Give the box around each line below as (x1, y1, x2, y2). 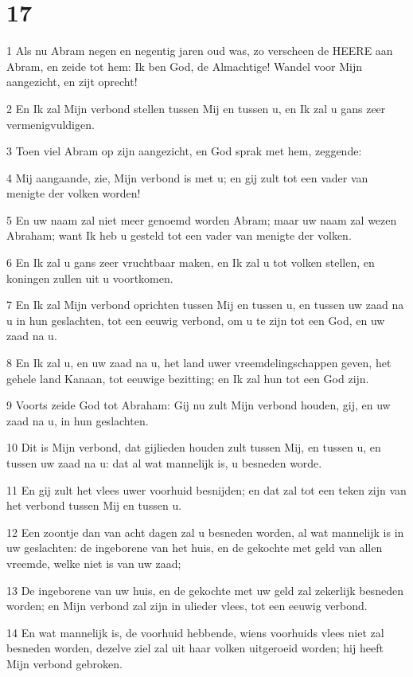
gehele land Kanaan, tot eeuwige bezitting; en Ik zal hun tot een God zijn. (6, 370, 369, 386)
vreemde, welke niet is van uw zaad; (6, 554, 181, 571)
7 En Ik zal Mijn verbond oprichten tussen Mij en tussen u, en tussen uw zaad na (6, 296, 404, 313)
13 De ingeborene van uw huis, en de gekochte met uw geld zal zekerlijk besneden (6, 581, 403, 598)
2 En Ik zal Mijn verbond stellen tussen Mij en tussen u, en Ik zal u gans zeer (6, 100, 386, 116)
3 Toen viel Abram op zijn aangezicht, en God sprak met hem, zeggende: (6, 143, 362, 159)
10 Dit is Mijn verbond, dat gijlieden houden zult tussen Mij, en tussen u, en (6, 439, 381, 456)
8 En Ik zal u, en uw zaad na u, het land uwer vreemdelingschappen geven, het (6, 354, 392, 371)
